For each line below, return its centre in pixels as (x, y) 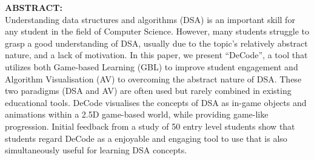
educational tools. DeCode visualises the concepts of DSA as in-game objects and (156, 102)
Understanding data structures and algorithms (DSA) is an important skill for (150, 19)
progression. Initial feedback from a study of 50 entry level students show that (150, 126)
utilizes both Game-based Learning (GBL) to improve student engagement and (152, 66)
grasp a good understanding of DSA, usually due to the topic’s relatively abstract (156, 43)
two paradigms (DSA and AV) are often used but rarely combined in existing (148, 91)
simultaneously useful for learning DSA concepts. (96, 150)
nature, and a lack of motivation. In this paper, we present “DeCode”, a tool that (156, 55)
